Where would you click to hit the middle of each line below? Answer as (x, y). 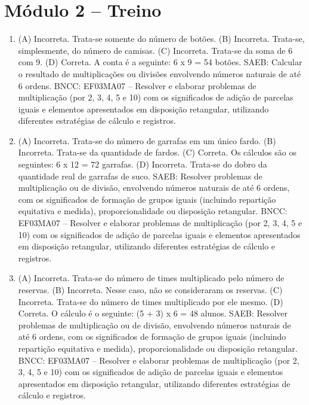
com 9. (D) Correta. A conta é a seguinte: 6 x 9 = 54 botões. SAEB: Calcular (160, 62)
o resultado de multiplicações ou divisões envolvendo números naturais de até (160, 73)
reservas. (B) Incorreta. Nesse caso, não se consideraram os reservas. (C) (150, 290)
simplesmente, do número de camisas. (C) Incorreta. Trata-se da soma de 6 (155, 50)
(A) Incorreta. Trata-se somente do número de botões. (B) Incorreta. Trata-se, (161, 39)
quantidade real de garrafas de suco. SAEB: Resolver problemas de (140, 176)
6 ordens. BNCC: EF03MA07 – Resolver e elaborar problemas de (137, 85)
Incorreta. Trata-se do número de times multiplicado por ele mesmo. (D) (151, 301)
